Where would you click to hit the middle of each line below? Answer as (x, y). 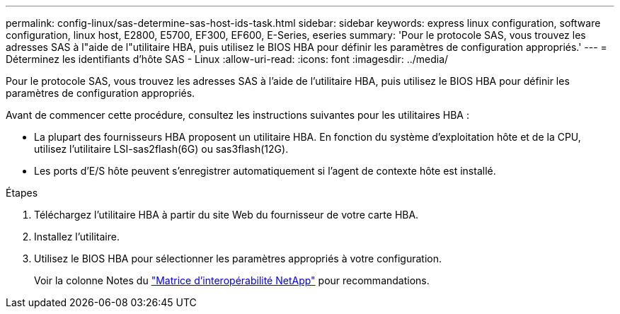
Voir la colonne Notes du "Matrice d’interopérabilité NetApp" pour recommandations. (232, 280)
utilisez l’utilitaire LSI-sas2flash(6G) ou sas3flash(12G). (161, 149)
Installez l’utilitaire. (77, 237)
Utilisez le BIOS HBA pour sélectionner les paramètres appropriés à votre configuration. (238, 258)
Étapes (22, 193)
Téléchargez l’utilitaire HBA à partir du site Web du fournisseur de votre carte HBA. (226, 215)
